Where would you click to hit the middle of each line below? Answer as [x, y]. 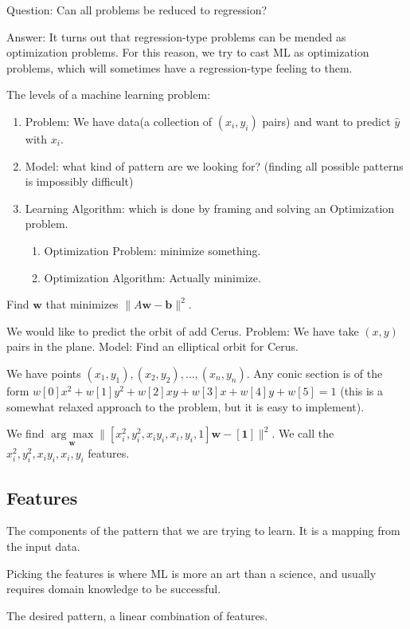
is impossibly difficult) [79, 181]
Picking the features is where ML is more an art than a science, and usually [191, 573]
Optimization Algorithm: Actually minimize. [152, 277]
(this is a [362, 390]
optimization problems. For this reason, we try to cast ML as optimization [188, 52]
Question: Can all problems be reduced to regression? [137, 10]
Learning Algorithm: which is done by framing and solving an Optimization [210, 208]
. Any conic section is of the [314, 373]
